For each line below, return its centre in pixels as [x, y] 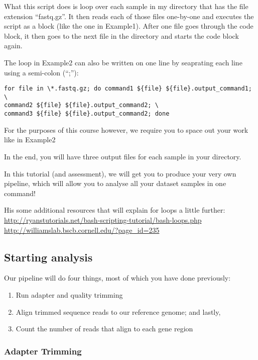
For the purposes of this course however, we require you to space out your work [126, 129]
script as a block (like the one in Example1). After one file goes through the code [129, 26]
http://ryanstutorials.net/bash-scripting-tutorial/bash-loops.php [103, 219]
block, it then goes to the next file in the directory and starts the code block [121, 35]
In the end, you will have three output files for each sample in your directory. [123, 156]
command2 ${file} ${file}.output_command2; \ [81, 105]
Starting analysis [48, 257]
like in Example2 [30, 140]
